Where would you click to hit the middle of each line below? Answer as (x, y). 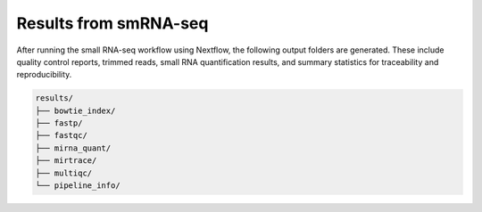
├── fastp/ (59, 123)
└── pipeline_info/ (78, 186)
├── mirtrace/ (66, 161)
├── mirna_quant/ (73, 148)
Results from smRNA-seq (112, 23)
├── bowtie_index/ (75, 110)
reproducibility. (44, 75)
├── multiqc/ (64, 173)
